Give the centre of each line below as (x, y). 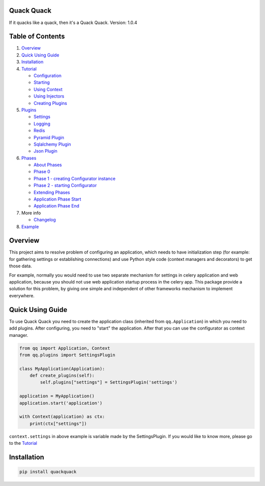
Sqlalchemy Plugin (52, 144)
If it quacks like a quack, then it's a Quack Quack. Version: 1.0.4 (73, 23)
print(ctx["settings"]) (58, 423)
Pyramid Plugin (49, 137)
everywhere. (22, 295)
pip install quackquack (48, 472)
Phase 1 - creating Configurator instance (75, 179)
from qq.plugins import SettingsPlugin (67, 355)
